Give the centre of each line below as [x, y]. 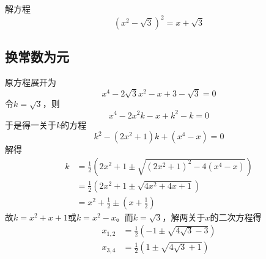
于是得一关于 [31, 124]
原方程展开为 [31, 82]
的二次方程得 [236, 217]
